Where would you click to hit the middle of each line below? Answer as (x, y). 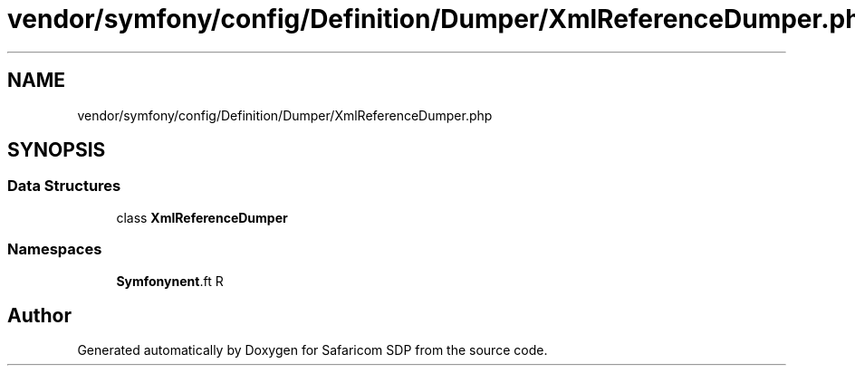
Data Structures (64, 186)
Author (39, 315)
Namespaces (55, 249)
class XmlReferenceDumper (202, 217)
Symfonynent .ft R (170, 281)
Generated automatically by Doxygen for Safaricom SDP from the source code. (312, 350)
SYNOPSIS (57, 150)
